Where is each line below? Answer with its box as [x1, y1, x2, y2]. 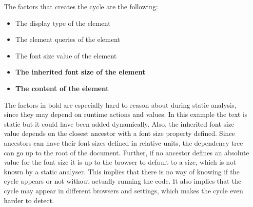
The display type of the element [15, 18, 111, 28]
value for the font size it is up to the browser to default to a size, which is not [4, 157, 236, 167]
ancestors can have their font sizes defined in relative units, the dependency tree [4, 137, 243, 148]
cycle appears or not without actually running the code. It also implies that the [4, 176, 241, 186]
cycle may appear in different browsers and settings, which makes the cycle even [4, 185, 243, 195]
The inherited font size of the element [15, 67, 146, 77]
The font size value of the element [15, 50, 117, 60]
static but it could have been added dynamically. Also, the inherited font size [4, 118, 234, 129]
